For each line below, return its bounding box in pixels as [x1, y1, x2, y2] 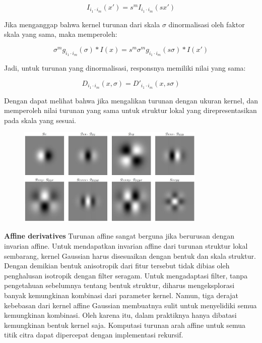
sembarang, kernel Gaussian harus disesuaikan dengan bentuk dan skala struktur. [4, 250, 256, 261]
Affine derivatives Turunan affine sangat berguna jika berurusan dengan [4, 231, 235, 241]
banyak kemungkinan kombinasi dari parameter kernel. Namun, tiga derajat [4, 290, 239, 301]
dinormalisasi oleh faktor [168, 19, 245, 29]
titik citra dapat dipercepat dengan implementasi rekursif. [4, 329, 183, 340]
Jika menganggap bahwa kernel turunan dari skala [4, 19, 160, 29]
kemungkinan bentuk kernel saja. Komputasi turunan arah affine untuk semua [4, 319, 246, 330]
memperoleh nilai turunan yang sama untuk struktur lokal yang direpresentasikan [4, 105, 257, 116]
